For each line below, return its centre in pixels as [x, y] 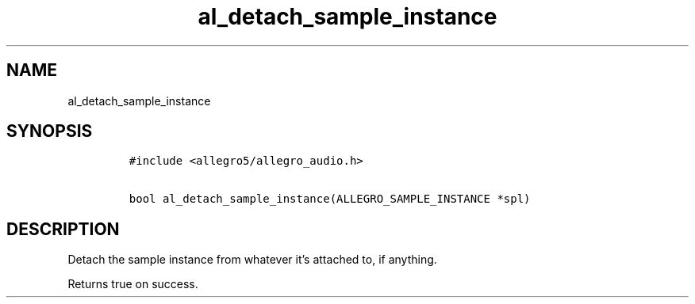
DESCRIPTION [63, 229]
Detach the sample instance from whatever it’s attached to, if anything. [252, 260]
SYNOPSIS [50, 131]
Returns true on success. [133, 284]
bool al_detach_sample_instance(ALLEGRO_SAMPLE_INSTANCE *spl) [330, 199]
